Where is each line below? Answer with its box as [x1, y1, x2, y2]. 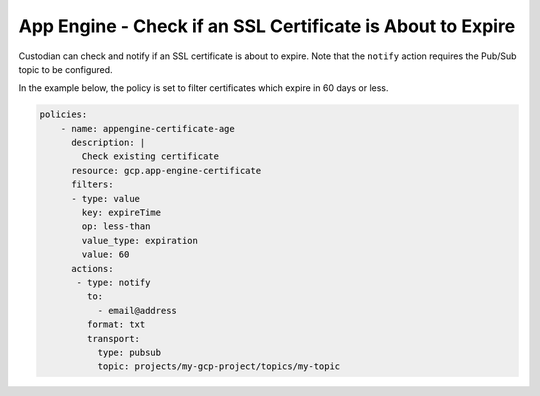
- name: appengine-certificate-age [60, 123, 235, 134]
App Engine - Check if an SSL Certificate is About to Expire [18, 15, 516, 37]
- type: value [71, 193, 140, 204]
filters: [71, 179, 114, 190]
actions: [71, 263, 114, 274]
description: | [71, 137, 146, 149]
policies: [39, 109, 88, 120]
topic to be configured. [18, 63, 114, 75]
